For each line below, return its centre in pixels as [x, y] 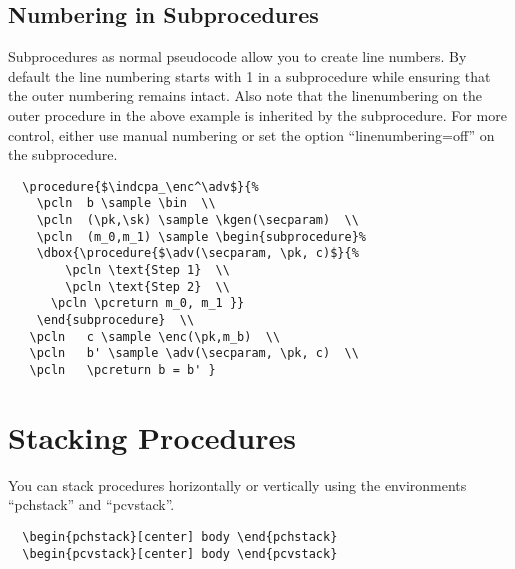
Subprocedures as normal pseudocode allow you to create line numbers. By [237, 56]
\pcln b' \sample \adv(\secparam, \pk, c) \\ [194, 353]
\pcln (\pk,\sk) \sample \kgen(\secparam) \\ [197, 220]
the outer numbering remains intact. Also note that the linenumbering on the [245, 95]
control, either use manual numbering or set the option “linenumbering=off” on [251, 134]
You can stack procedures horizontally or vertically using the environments [237, 484]
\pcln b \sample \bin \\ [126, 203]
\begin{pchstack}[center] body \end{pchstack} [180, 536]
